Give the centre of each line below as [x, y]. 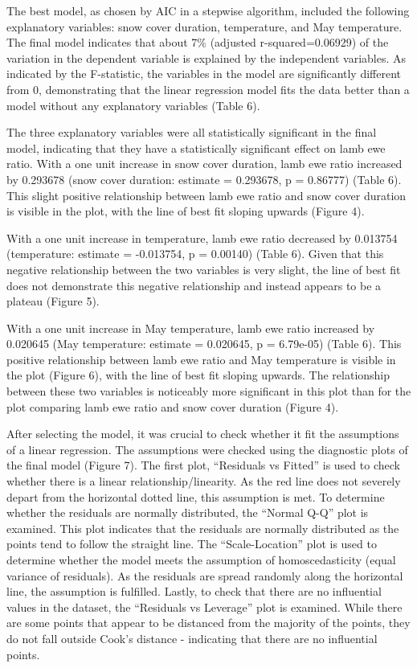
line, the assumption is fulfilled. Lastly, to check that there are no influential [194, 591]
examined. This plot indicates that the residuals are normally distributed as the [203, 528]
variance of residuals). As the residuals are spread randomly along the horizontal [205, 575]
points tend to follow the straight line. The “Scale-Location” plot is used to [192, 544]
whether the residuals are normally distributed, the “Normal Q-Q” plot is [188, 512]
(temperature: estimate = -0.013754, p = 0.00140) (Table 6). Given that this [195, 254]
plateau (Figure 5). [53, 301]
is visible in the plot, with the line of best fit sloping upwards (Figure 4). [186, 211]
